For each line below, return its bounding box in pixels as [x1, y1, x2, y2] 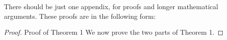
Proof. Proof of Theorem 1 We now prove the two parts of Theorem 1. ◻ [4, 27, 224, 37]
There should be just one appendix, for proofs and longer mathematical [4, 1, 218, 11]
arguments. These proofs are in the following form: [4, 11, 156, 21]
